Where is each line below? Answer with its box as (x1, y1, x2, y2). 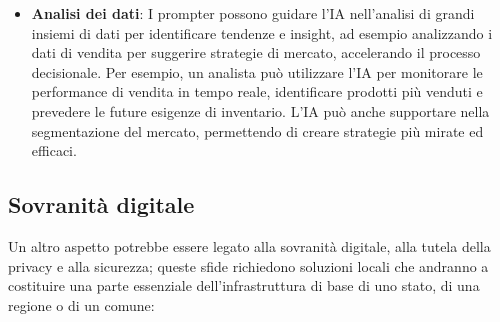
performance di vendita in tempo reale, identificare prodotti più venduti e (31, 81, 483, 102)
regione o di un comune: (8, 294, 155, 315)
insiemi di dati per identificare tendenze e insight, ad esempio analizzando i (31, 22, 493, 43)
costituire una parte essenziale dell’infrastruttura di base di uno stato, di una (8, 275, 480, 296)
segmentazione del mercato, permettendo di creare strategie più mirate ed (31, 120, 484, 141)
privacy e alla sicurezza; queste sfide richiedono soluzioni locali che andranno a (8, 255, 489, 276)
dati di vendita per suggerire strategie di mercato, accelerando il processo (31, 42, 481, 63)
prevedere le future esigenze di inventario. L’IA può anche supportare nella (31, 100, 490, 121)
